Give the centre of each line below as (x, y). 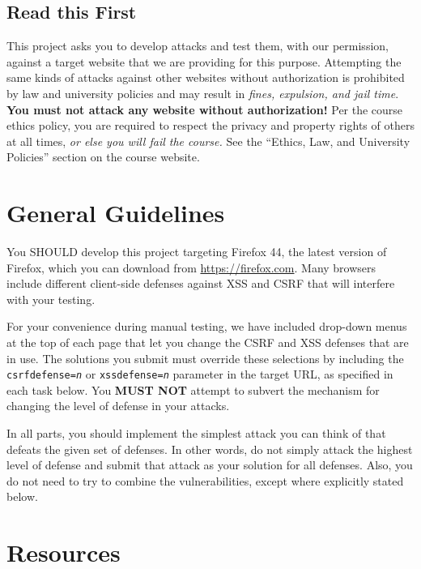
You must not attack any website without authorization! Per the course (205, 109)
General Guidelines (116, 213)
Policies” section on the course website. (103, 157)
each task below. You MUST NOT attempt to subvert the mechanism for (193, 389)
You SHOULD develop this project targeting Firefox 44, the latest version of (197, 252)
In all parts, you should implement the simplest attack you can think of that (196, 433)
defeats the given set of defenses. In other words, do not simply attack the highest (210, 449)
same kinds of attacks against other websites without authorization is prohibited (206, 77)
